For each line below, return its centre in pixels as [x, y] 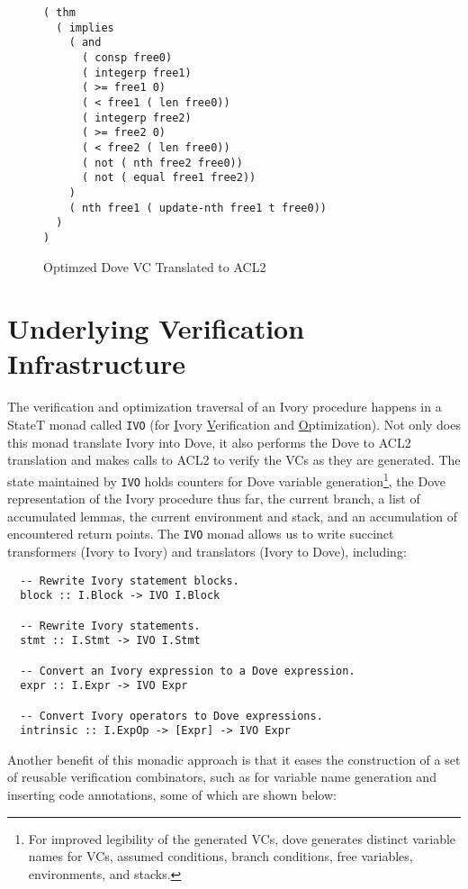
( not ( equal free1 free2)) [169, 178]
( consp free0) [127, 57]
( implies [85, 27]
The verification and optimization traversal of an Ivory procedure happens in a [225, 407]
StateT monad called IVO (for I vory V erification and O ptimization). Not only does [234, 424]
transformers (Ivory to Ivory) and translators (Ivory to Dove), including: [207, 551]
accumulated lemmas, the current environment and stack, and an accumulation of [232, 516]
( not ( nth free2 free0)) [162, 163]
